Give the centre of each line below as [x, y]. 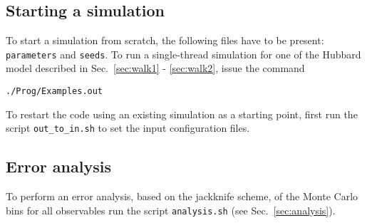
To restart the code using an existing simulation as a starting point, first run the [182, 114]
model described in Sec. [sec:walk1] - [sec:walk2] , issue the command [155, 68]
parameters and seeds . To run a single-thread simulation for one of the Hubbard [183, 54]
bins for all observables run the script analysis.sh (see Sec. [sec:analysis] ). [171, 210]
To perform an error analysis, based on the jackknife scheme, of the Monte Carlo [182, 196]
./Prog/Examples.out [55, 92]
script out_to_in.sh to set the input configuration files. [128, 128]
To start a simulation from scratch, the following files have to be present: [165, 40]
